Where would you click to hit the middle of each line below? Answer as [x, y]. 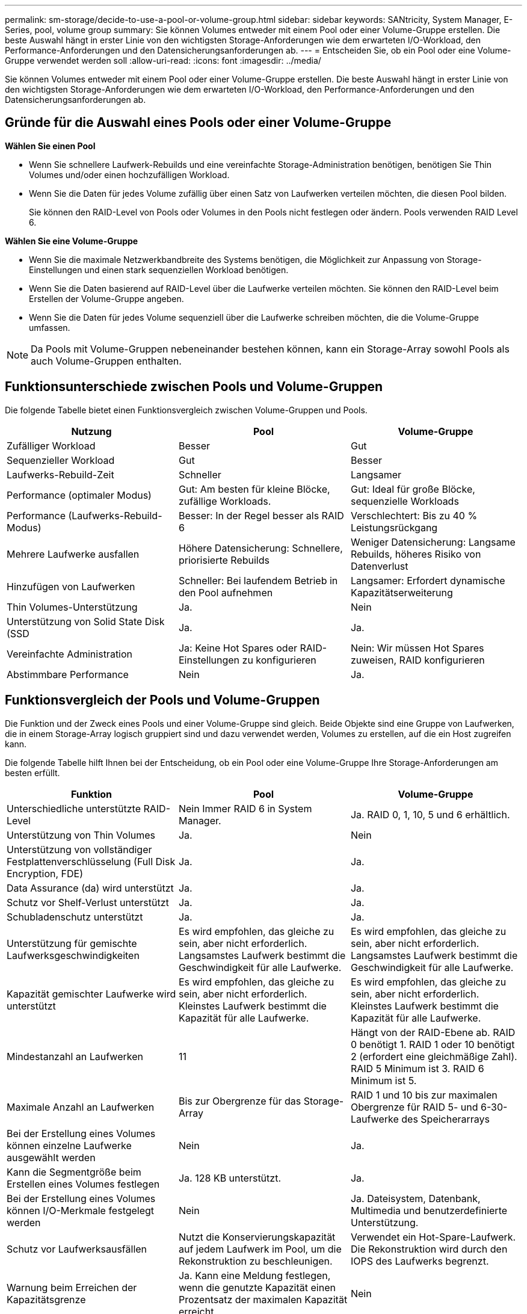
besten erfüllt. [32, 773]
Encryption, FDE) [45, 873]
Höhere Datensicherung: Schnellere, [260, 548]
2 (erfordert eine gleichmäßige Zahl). [434, 1056]
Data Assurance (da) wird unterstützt [90, 888]
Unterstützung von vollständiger [79, 849]
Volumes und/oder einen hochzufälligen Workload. [129, 174]
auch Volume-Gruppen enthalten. [106, 361]
